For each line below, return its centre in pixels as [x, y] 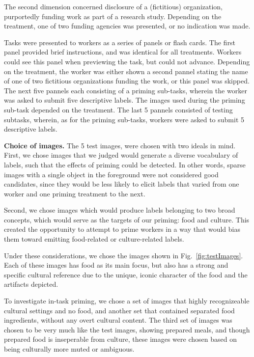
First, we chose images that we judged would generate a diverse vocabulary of [121, 155]
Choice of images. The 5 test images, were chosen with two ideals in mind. [120, 145]
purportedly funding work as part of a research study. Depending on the [113, 16]
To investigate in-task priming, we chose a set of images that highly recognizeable [127, 301]
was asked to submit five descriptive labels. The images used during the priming [125, 100]
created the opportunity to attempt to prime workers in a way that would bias [122, 229]
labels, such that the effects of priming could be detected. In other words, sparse [125, 164]
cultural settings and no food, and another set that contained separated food [119, 310]
